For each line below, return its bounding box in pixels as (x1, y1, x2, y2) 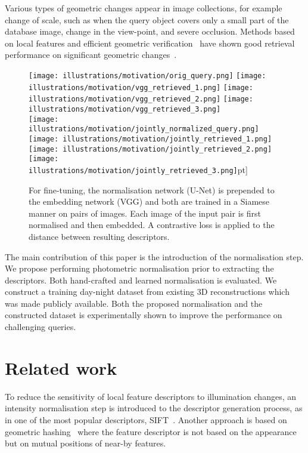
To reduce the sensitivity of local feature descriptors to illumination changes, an (5, 390, 296, 402)
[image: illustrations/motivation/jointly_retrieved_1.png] (29, 134, 272, 143)
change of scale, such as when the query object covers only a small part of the (5, 13, 289, 26)
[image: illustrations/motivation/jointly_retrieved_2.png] (29, 144, 272, 153)
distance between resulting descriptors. (29, 230, 170, 242)
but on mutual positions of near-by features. (5, 437, 166, 449)
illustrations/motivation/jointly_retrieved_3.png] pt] (29, 163, 248, 175)
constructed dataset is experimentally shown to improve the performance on (5, 309, 282, 321)
